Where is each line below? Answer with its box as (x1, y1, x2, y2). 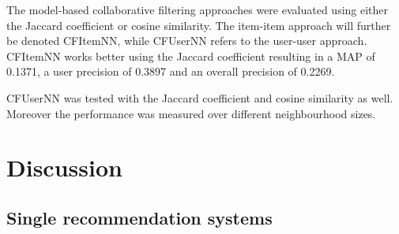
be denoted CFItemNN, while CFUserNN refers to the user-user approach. (6, 32, 367, 49)
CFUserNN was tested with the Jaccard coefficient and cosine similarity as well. (6, 89, 393, 106)
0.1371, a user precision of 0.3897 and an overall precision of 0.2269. (6, 63, 335, 80)
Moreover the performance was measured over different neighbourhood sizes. (6, 105, 376, 121)
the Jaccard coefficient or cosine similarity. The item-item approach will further (6, 17, 391, 33)
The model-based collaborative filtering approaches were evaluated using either (6, 2, 389, 17)
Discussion (6, 151, 122, 184)
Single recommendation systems (6, 205, 273, 229)
